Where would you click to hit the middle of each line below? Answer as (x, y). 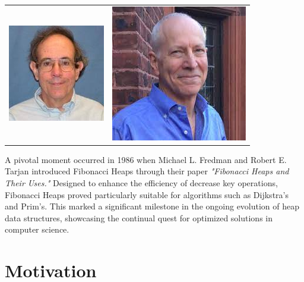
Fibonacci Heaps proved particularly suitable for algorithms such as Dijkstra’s (147, 194)
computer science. (37, 229)
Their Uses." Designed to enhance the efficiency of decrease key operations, (141, 183)
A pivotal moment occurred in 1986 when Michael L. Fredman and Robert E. (146, 159)
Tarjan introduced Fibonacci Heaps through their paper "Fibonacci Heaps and (147, 171)
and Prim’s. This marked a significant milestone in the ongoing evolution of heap (152, 206)
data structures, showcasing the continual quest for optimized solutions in (139, 217)
